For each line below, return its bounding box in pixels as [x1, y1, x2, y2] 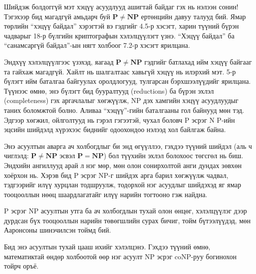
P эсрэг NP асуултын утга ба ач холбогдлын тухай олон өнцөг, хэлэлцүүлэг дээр [4, 205, 247, 216]
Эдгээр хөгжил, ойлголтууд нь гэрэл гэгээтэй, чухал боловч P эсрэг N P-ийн [4, 114, 235, 125]
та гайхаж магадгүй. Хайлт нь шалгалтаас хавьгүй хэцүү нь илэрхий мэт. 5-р [4, 66, 236, 76]
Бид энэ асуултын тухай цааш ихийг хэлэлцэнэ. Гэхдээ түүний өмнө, [4, 241, 211, 252]
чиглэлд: [4, 150, 29, 161]
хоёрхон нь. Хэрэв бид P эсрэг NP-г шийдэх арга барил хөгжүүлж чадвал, [4, 170, 228, 180]
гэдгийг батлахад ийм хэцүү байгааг [144, 56, 252, 67]
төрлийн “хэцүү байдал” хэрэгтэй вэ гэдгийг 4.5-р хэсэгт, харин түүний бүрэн [4, 21, 239, 31]
